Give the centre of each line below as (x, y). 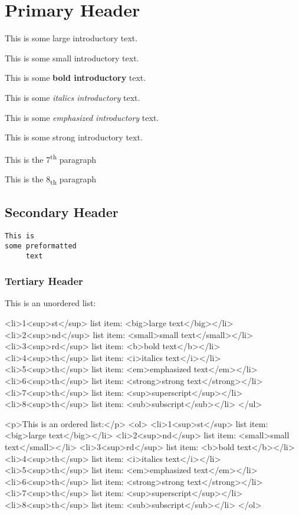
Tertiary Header (44, 281)
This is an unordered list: (50, 303)
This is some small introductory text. (72, 58)
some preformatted (41, 246)
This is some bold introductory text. (75, 78)
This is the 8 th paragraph (51, 179)
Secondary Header (62, 212)
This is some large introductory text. (71, 38)
